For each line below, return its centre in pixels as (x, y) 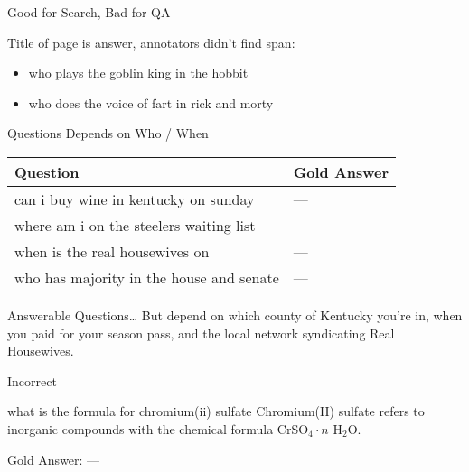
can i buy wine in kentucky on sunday (135, 199)
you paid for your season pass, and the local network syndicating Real (201, 333)
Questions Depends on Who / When (108, 133)
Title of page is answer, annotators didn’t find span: (151, 42)
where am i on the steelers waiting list (135, 225)
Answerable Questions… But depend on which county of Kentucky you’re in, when (235, 315)
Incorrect (32, 380)
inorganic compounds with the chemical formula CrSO (158, 428)
